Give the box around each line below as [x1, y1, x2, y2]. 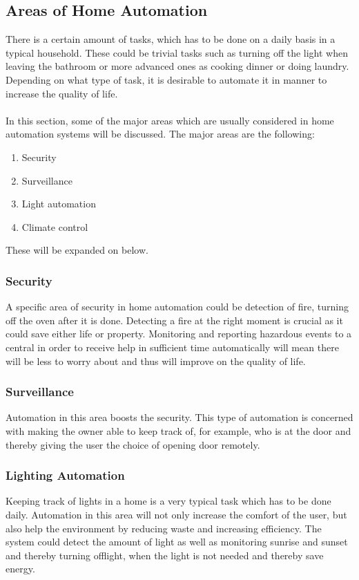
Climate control [21, 219, 88, 234]
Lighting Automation [6, 467, 125, 484]
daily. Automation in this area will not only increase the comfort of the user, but [6, 507, 347, 521]
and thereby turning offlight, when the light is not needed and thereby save [6, 548, 324, 562]
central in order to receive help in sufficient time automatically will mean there [6, 339, 339, 354]
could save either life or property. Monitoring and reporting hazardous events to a [6, 326, 352, 341]
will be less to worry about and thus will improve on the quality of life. [6, 353, 306, 368]
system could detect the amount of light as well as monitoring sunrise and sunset [6, 534, 348, 549]
